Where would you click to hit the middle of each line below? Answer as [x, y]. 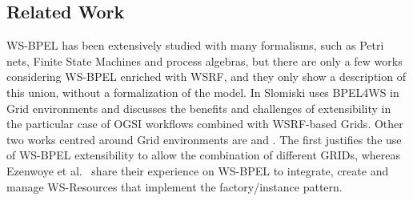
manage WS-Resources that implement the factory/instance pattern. [174, 186]
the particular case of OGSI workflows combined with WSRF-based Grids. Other [205, 124]
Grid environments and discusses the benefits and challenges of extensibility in [199, 108]
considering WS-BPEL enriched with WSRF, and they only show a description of [206, 76]
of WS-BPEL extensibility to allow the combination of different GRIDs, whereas [203, 155]
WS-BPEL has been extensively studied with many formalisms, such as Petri [195, 45]
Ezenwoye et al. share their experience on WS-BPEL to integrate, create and [198, 170]
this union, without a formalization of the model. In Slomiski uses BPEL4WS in [203, 92]
